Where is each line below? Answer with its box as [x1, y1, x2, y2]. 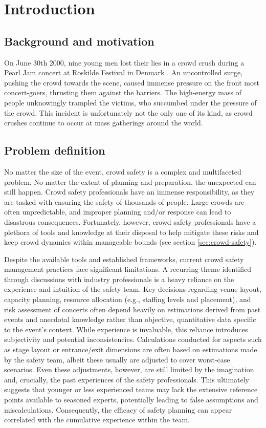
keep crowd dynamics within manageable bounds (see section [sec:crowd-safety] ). [4, 237, 257, 247]
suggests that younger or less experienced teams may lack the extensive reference [4, 384, 258, 395]
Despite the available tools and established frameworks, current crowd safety [4, 253, 244, 264]
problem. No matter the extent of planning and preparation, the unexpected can [4, 176, 256, 187]
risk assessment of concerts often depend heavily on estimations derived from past [4, 304, 261, 314]
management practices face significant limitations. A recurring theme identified [4, 264, 251, 274]
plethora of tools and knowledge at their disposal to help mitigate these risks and [4, 226, 259, 237]
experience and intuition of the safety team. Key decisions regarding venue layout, [4, 284, 261, 294]
